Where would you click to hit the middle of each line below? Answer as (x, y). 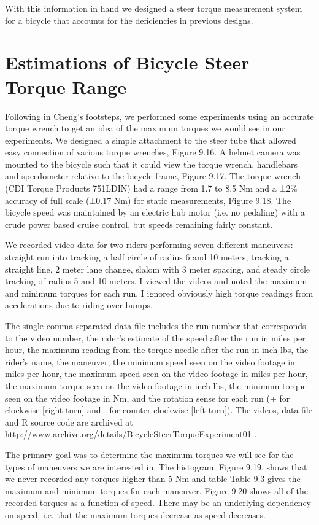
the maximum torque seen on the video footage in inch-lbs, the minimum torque (156, 385)
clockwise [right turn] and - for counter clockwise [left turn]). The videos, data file (159, 410)
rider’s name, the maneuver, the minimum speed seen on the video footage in (150, 361)
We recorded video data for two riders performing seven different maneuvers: (149, 245)
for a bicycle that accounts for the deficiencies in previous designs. (129, 20)
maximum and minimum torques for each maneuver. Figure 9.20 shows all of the (157, 490)
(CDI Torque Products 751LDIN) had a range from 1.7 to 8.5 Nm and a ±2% (152, 188)
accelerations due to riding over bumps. (79, 305)
